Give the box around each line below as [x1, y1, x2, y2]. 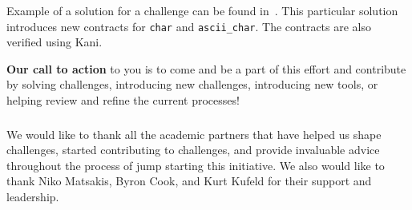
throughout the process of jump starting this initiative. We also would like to [6, 157, 385, 173]
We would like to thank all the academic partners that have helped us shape [6, 125, 382, 142]
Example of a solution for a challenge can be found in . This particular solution [6, 2, 398, 18]
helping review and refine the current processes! [6, 92, 240, 109]
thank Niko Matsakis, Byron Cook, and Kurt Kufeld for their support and [6, 172, 372, 189]
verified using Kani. [6, 34, 103, 50]
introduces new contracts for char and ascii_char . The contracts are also [6, 18, 371, 34]
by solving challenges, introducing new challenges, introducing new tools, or [6, 76, 378, 93]
